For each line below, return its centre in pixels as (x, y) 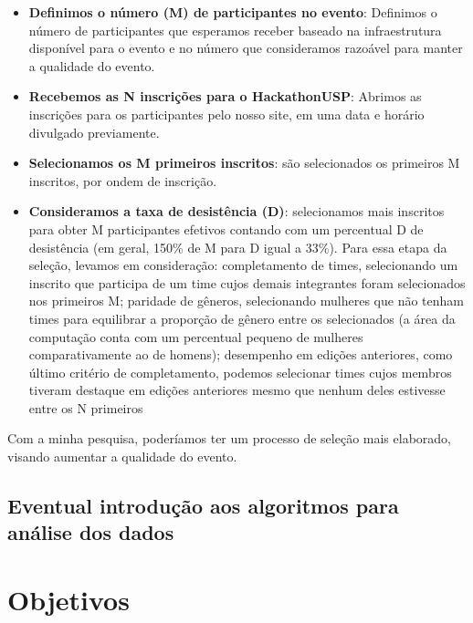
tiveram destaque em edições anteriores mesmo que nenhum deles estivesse (237, 390)
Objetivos (68, 600)
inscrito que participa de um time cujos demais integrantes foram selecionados (247, 282)
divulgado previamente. (94, 132)
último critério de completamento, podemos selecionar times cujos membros (240, 372)
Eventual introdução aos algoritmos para (203, 506)
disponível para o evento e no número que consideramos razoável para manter (246, 48)
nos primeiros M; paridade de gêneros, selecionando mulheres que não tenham (246, 301)
